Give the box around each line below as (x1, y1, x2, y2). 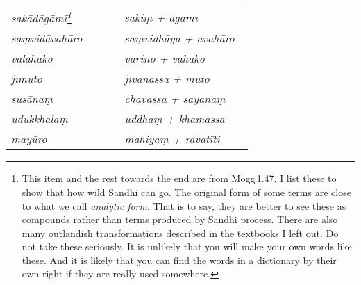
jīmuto (11, 70, 42, 87)
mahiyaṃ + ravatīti (124, 131, 220, 147)
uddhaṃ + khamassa (124, 111, 225, 127)
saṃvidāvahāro (11, 30, 83, 47)
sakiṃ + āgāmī (124, 8, 198, 25)
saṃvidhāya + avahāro (124, 30, 235, 47)
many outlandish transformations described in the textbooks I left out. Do (22, 225, 339, 240)
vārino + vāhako (124, 50, 205, 67)
